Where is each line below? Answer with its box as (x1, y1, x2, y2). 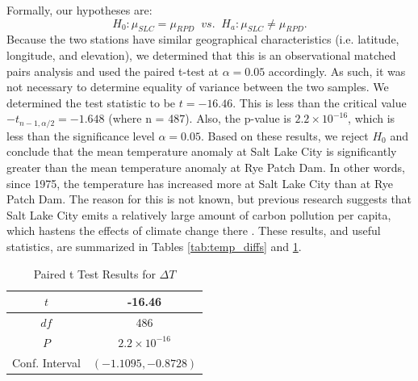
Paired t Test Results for (33, 265, 156, 282)
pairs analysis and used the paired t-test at (6, 62, 219, 79)
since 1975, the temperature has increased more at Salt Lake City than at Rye (6, 174, 394, 191)
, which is (348, 110, 395, 127)
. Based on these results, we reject (200, 127, 369, 144)
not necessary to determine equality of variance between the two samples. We (6, 78, 389, 95)
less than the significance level (6, 127, 155, 144)
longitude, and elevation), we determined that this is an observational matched (6, 46, 396, 63)
